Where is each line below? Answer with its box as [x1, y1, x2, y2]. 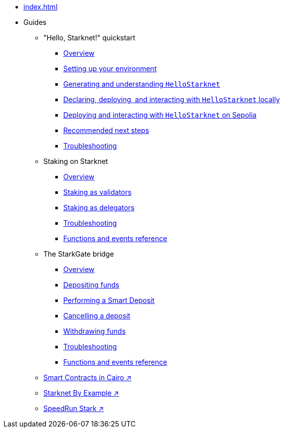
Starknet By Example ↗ [43, 389, 119, 397]
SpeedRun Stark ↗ [43, 404, 104, 413]
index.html [23, 2, 58, 11]
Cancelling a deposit [63, 311, 131, 320]
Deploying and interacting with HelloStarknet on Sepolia [63, 111, 257, 119]
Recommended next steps [63, 126, 149, 135]
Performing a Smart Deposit [63, 296, 155, 304]
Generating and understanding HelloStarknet [63, 80, 220, 88]
